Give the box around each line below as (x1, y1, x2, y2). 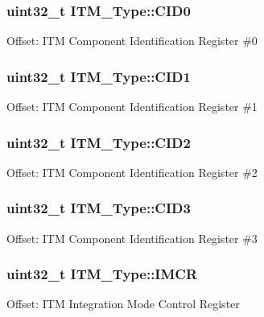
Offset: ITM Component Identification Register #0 (6, 32, 258, 49)
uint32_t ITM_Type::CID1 (6, 66, 191, 86)
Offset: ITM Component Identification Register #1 (6, 98, 258, 115)
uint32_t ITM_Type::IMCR (6, 264, 198, 284)
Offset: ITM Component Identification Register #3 (6, 229, 258, 246)
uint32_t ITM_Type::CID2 (6, 132, 191, 152)
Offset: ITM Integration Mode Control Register (6, 295, 240, 312)
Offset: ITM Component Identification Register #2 (6, 163, 258, 180)
